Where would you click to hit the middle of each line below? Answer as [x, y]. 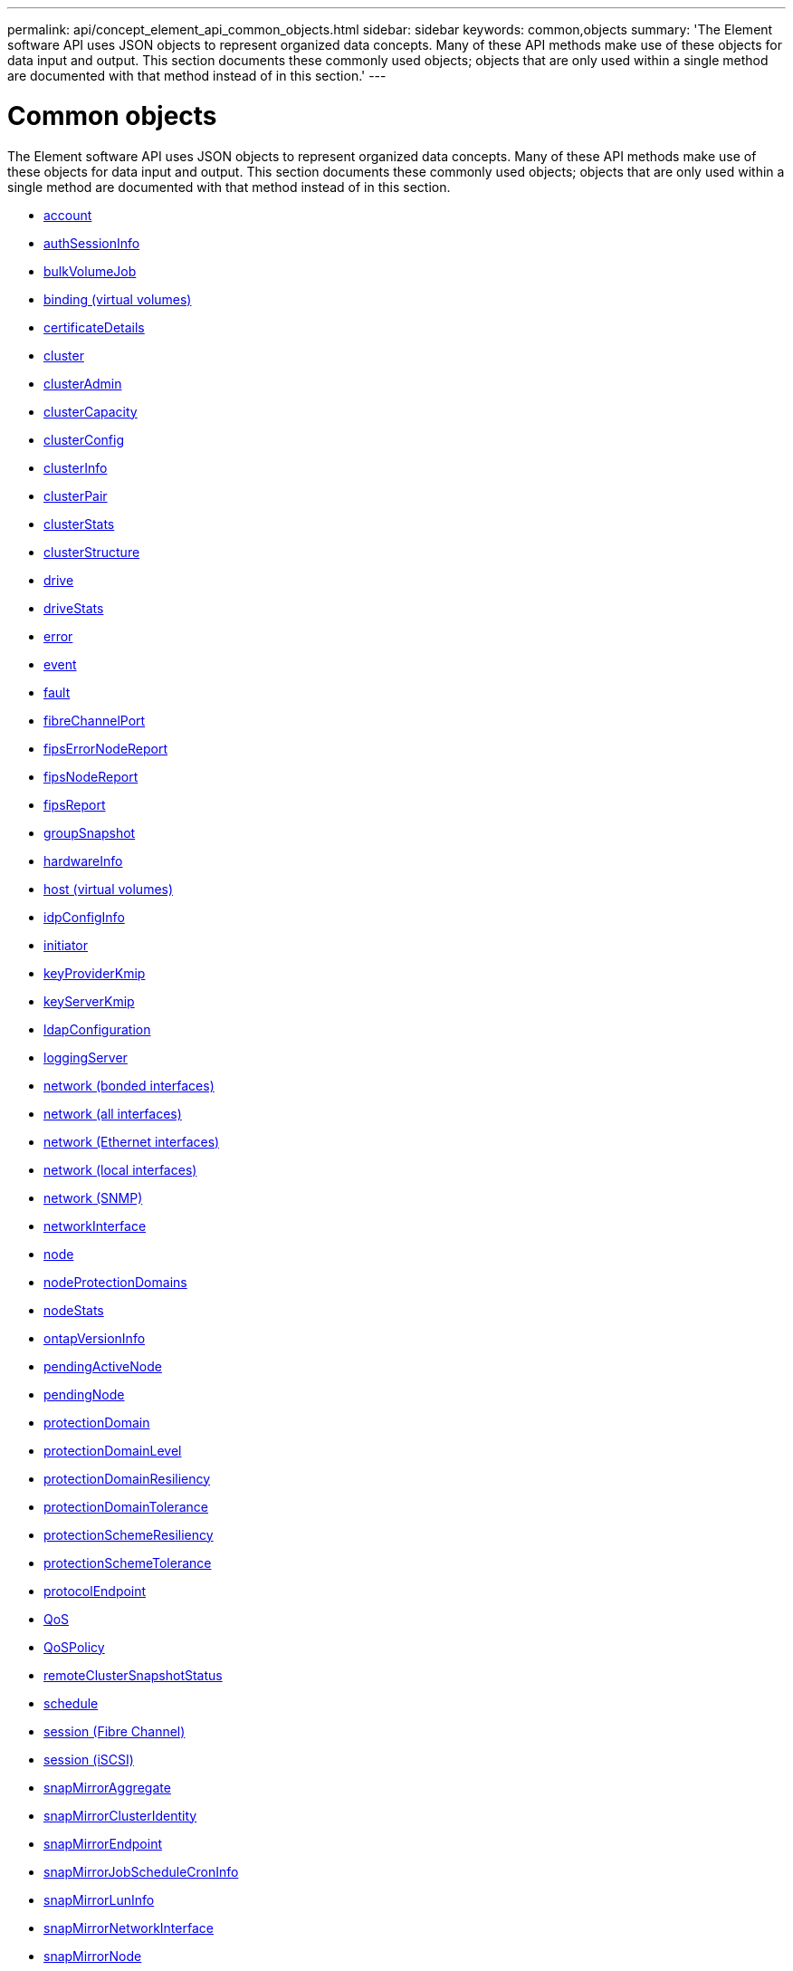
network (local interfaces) [120, 1169]
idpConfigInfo [84, 917]
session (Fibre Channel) [115, 1731]
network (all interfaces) [113, 1113]
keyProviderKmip [95, 973]
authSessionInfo [92, 243]
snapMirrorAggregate [107, 1787]
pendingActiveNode [103, 1366]
